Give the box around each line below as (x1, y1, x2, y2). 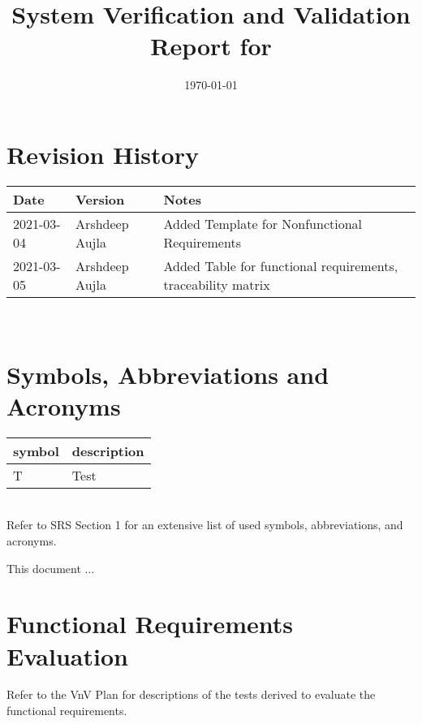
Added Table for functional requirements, (163, 256, 398, 275)
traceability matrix (163, 274, 270, 294)
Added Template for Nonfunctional (163, 213, 363, 233)
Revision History (6, 137, 199, 170)
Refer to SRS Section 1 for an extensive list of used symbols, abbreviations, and (6, 516, 403, 533)
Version (75, 189, 125, 209)
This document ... (6, 559, 95, 576)
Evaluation (6, 639, 128, 672)
